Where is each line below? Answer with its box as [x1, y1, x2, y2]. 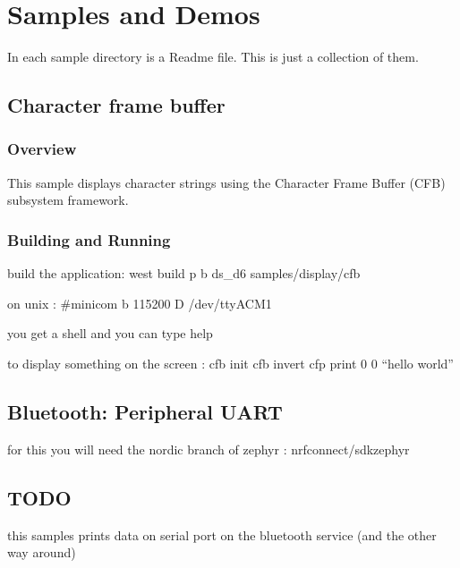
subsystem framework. [7, 191, 129, 209]
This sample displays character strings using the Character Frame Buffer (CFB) [7, 173, 446, 191]
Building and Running [7, 228, 171, 250]
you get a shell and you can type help [7, 324, 213, 343]
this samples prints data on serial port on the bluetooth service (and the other [7, 525, 437, 544]
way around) [7, 543, 76, 562]
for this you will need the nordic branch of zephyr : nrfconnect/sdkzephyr [7, 439, 410, 458]
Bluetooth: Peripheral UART [7, 397, 283, 425]
